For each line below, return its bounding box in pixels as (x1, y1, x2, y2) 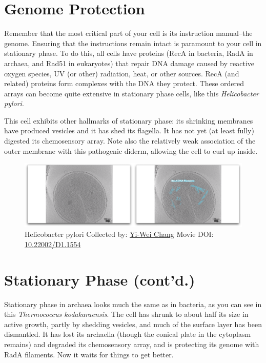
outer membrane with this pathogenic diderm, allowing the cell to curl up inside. (4, 145, 258, 156)
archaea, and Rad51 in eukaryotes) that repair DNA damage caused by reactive (4, 57, 254, 68)
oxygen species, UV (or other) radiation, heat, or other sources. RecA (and (4, 68, 239, 78)
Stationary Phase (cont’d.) (4, 269, 195, 290)
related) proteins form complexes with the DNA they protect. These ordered (4, 78, 244, 89)
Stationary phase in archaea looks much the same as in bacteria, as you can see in (4, 298, 262, 309)
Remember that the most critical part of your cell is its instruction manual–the (4, 28, 253, 38)
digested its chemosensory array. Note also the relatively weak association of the (4, 135, 256, 146)
